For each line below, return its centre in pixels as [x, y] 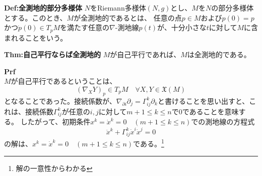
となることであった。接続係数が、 [60, 101]
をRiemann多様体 [118, 8]
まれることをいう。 [36, 37]
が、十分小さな [182, 27]
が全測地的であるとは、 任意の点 [128, 17]
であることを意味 [210, 111]
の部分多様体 [233, 8]
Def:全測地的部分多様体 [43, 8]
